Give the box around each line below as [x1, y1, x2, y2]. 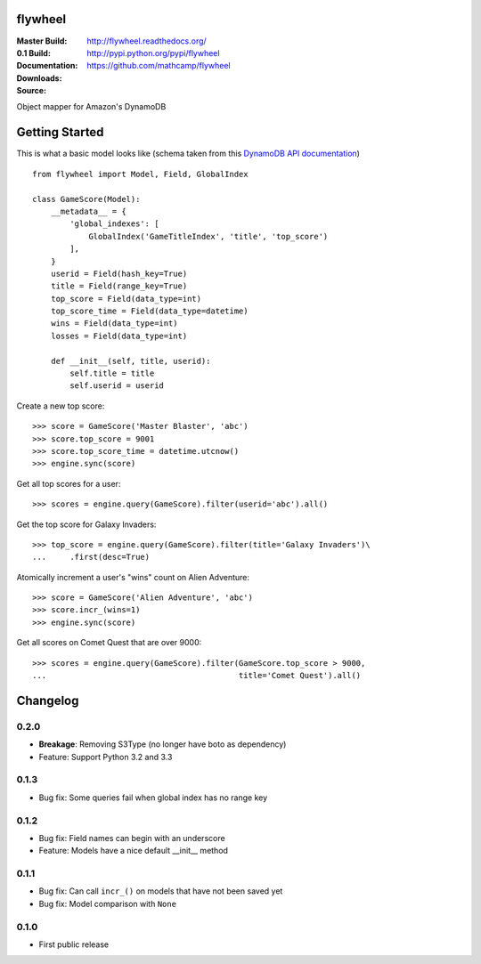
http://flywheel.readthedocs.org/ [86, 36, 207, 46]
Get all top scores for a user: [16, 478, 121, 489]
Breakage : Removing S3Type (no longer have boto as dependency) [38, 739, 287, 749]
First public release [38, 939, 110, 950]
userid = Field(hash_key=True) [50, 268, 188, 279]
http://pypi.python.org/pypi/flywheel [86, 47, 220, 58]
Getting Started [16, 125, 104, 140]
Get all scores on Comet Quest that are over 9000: [16, 637, 202, 648]
